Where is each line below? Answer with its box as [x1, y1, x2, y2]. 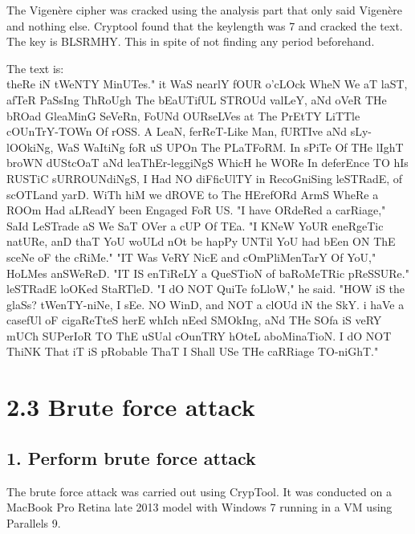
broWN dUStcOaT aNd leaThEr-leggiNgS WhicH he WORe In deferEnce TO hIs [6, 154, 409, 171]
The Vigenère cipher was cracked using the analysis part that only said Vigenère [6, 2, 402, 18]
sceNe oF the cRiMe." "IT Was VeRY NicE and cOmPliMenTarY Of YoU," [6, 248, 376, 265]
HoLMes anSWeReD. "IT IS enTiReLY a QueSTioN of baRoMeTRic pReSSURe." [6, 264, 409, 281]
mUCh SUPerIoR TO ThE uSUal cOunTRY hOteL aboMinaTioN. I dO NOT [6, 327, 392, 344]
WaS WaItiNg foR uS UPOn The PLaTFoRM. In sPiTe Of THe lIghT [57, 138, 404, 155]
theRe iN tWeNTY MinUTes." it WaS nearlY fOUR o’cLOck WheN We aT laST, [6, 75, 408, 92]
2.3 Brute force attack [6, 390, 255, 423]
